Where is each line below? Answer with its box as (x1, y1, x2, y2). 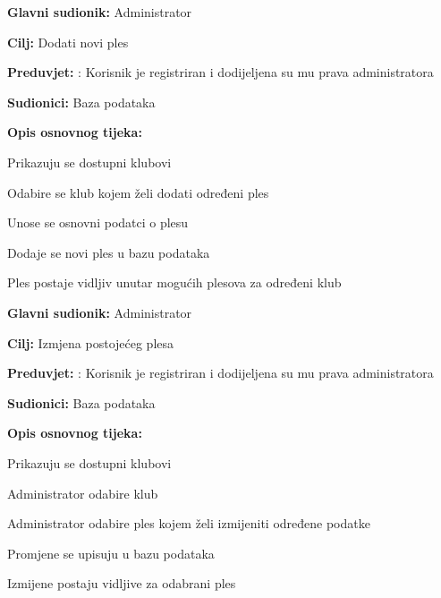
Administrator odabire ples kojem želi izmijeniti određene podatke (7, 514, 370, 533)
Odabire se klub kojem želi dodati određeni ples (7, 183, 269, 201)
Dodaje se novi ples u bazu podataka (7, 243, 210, 261)
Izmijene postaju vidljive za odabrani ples (7, 574, 236, 593)
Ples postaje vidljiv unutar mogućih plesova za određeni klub (7, 273, 342, 292)
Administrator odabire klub (7, 483, 158, 502)
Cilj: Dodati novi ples (7, 32, 129, 51)
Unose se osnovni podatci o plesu (7, 213, 189, 232)
